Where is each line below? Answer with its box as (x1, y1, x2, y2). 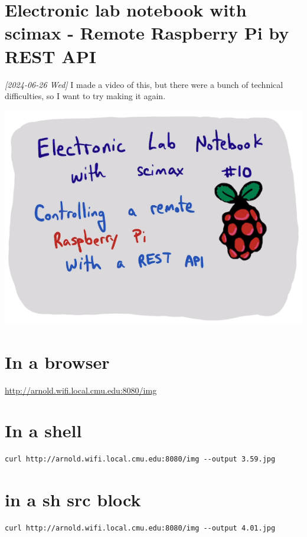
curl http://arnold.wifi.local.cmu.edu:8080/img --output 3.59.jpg (5, 455, 276, 464)
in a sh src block (5, 487, 141, 512)
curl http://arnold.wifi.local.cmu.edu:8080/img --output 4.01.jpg (5, 524, 276, 533)
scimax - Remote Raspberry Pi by (5, 21, 289, 45)
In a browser (5, 349, 110, 374)
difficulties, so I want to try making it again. (5, 90, 166, 102)
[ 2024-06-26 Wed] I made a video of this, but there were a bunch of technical (5, 78, 283, 90)
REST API (5, 44, 96, 68)
